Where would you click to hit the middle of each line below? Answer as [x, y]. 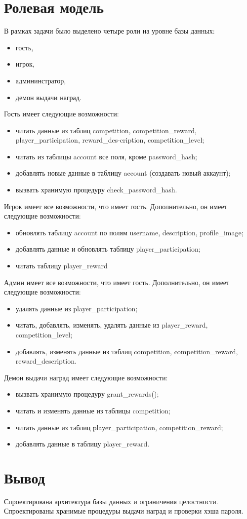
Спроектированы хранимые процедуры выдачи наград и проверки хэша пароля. [124, 511]
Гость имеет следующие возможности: [62, 114]
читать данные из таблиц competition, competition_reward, [106, 130]
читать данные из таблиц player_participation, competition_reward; [119, 427]
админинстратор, [41, 80]
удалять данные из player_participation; [77, 308]
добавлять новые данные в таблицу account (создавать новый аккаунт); [123, 173]
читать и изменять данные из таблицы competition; [93, 410]
